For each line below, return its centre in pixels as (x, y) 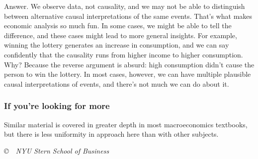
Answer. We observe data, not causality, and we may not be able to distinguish (125, 6)
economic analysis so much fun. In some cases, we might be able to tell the (118, 26)
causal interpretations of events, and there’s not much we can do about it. (117, 83)
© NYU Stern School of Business (57, 150)
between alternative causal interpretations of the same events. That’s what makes (128, 16)
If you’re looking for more (57, 106)
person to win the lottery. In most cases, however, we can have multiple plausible (128, 74)
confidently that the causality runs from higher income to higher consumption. (124, 54)
